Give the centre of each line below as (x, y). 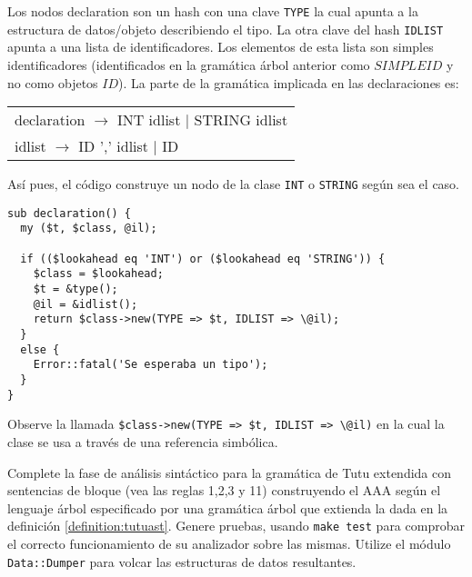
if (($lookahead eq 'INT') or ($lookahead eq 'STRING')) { (203, 259)
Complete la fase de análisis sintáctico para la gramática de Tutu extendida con (230, 472)
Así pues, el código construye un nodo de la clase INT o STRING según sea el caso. (234, 184)
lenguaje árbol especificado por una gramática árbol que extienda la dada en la (228, 507)
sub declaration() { (70, 213)
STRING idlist (241, 120)
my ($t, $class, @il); (89, 229)
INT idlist (149, 120)
